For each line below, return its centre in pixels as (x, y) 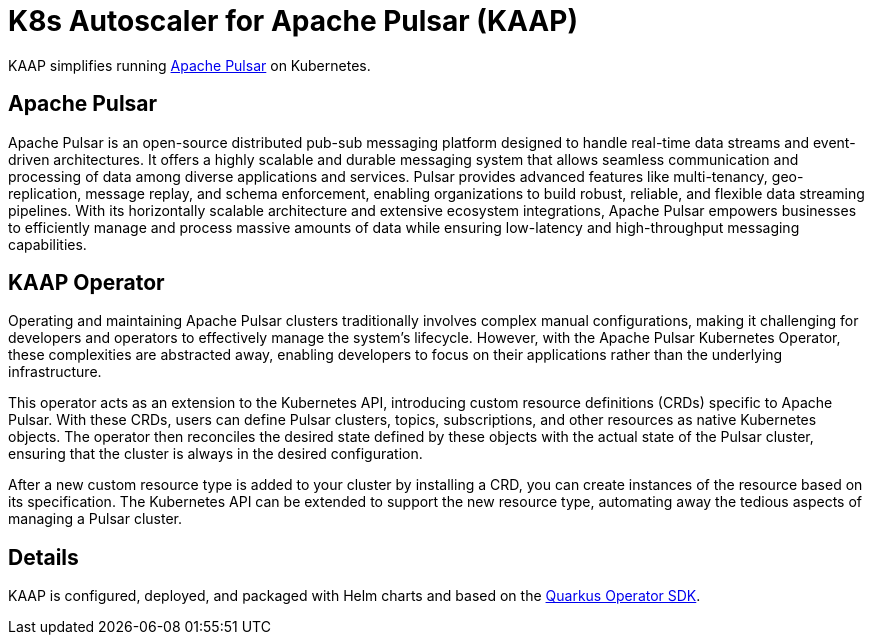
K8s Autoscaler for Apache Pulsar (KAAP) (293, 21)
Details (43, 557)
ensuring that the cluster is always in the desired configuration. (215, 454)
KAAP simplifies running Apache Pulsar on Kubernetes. (189, 65)
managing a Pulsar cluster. (95, 519)
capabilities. (47, 244)
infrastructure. (55, 372)
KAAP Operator (86, 283)
